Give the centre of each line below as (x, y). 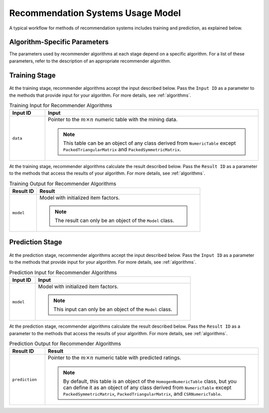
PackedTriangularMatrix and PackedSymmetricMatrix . (122, 149)
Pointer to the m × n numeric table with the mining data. (113, 120)
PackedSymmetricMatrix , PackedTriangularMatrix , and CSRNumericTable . (142, 394)
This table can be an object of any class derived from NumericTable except (149, 143)
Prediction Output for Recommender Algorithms (65, 344)
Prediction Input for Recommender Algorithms (63, 272)
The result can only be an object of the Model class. (115, 220)
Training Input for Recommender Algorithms (61, 106)
